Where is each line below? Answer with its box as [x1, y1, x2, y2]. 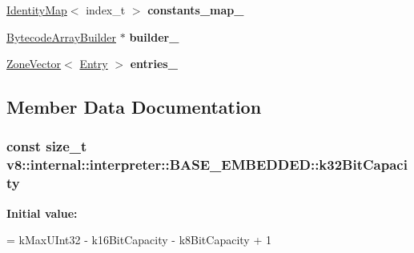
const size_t [6, 136, 87, 156]
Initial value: [6, 204, 78, 221]
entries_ [130, 55, 178, 72]
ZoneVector [6, 55, 62, 72]
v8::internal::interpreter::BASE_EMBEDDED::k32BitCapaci [6, 155, 408, 175]
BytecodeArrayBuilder [6, 28, 117, 45]
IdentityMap [6, 2, 67, 18]
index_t [86, 2, 126, 18]
